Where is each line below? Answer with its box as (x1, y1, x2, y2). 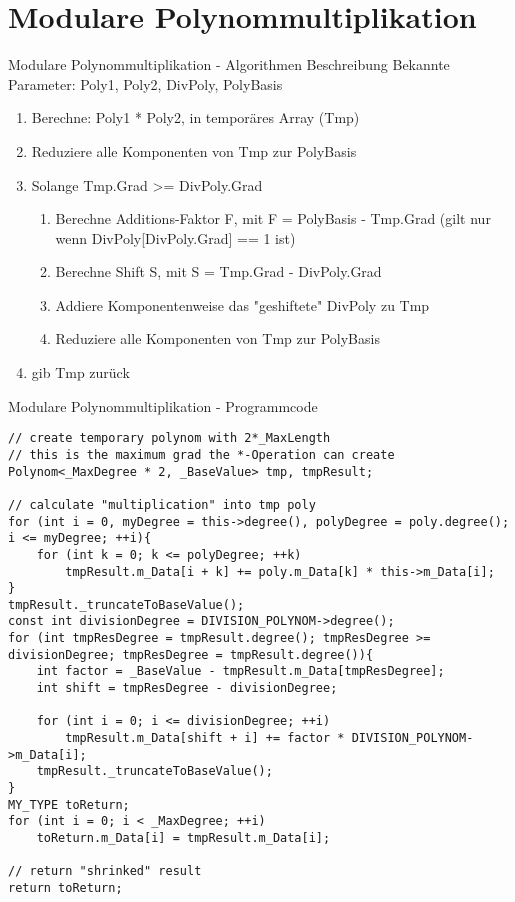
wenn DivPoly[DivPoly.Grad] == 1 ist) (55, 227, 296, 248)
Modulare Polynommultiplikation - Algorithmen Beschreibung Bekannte (8, 54, 450, 75)
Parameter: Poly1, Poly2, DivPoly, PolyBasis (8, 73, 283, 94)
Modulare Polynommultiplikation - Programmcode (8, 395, 318, 416)
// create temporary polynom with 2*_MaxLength (8, 431, 331, 446)
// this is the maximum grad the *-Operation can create (8, 447, 395, 462)
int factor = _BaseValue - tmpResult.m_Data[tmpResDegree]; (36, 664, 445, 679)
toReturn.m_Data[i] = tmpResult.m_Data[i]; (36, 831, 331, 845)
